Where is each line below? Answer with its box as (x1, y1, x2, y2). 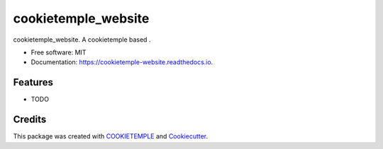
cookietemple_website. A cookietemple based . (13, 35, 151, 44)
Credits (13, 114, 47, 126)
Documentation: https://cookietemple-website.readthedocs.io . (30, 58, 213, 66)
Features (13, 76, 53, 88)
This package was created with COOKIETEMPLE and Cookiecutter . (13, 132, 209, 141)
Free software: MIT (30, 48, 87, 56)
